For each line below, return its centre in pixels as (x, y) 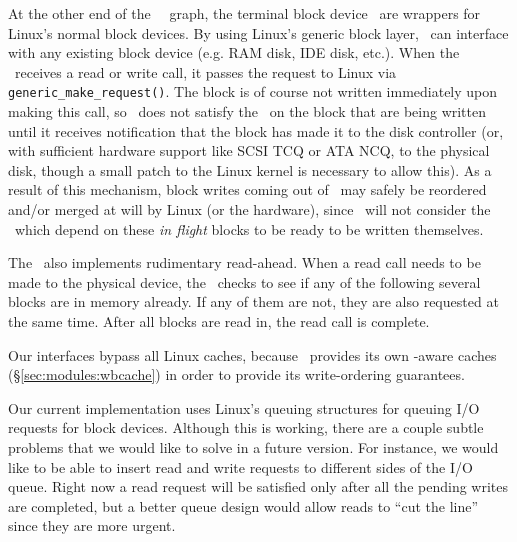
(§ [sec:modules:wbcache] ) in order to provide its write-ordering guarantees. (236, 374)
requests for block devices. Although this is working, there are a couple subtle (246, 427)
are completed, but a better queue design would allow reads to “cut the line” (243, 505)
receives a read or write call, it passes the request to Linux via (205, 71)
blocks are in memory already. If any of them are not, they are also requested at (253, 301)
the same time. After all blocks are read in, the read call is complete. (219, 320)
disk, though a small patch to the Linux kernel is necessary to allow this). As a (250, 169)
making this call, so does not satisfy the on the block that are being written (247, 111)
